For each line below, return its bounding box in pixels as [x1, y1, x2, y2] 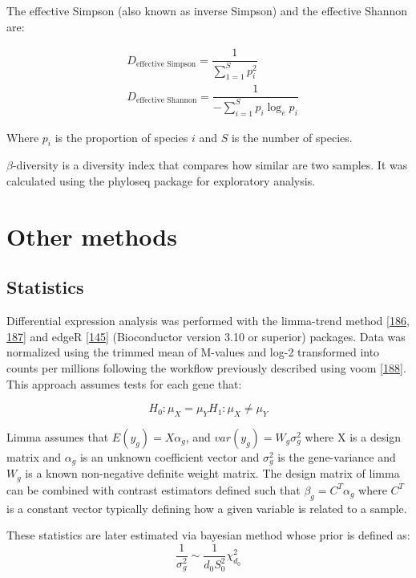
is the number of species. [231, 128, 353, 145]
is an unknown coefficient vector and [79, 448, 260, 465]
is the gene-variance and [277, 448, 396, 465]
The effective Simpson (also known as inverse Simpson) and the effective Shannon [6, 2, 408, 18]
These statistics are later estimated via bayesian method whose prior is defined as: [6, 527, 410, 543]
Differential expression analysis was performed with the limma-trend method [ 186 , [6, 312, 410, 329]
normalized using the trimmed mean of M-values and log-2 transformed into [6, 344, 380, 360]
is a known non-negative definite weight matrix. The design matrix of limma [25, 465, 400, 482]
